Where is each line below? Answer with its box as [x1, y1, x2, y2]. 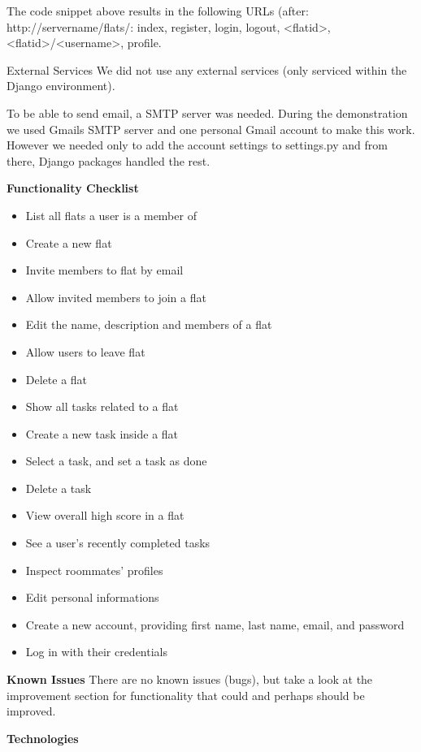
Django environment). [7, 77, 115, 94]
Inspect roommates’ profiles [25, 561, 163, 578]
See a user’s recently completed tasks [25, 534, 210, 551]
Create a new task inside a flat [25, 425, 179, 442]
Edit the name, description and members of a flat [25, 316, 272, 333]
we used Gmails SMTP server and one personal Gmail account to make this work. [7, 120, 415, 137]
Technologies [7, 729, 79, 746]
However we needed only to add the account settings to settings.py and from [7, 136, 388, 153]
